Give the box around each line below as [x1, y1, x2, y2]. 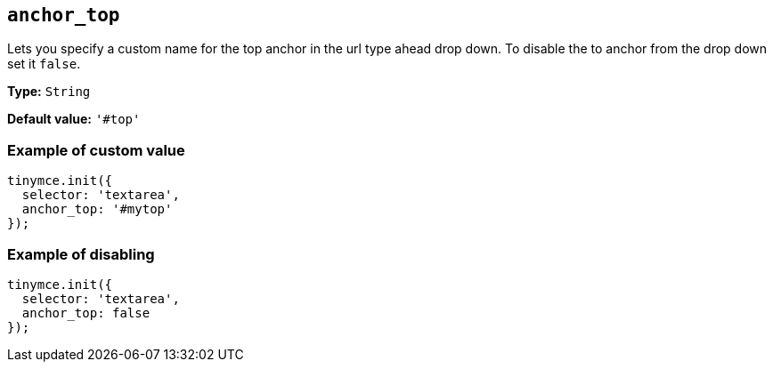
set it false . [7, 56, 81, 72]
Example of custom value [7, 140, 185, 159]
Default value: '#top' [7, 111, 141, 127]
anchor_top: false [21, 305, 151, 320]
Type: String [7, 84, 91, 100]
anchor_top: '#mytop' [21, 202, 173, 217]
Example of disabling [7, 245, 155, 263]
